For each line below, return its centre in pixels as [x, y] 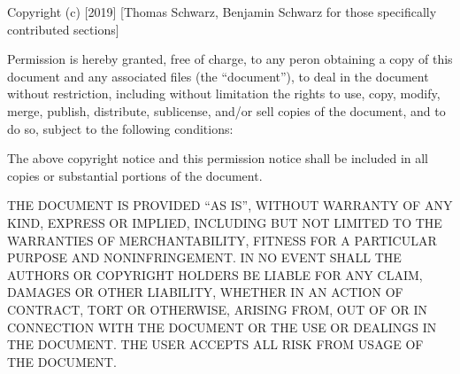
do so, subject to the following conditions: [120, 128]
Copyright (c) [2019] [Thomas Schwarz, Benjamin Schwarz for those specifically [222, 12]
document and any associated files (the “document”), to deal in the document [218, 76]
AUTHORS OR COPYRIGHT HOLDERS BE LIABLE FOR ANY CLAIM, [215, 274]
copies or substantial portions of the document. [135, 175]
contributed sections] [63, 29]
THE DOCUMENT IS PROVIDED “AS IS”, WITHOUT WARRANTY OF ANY [230, 205]
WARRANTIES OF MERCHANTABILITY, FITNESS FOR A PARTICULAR [222, 240]
